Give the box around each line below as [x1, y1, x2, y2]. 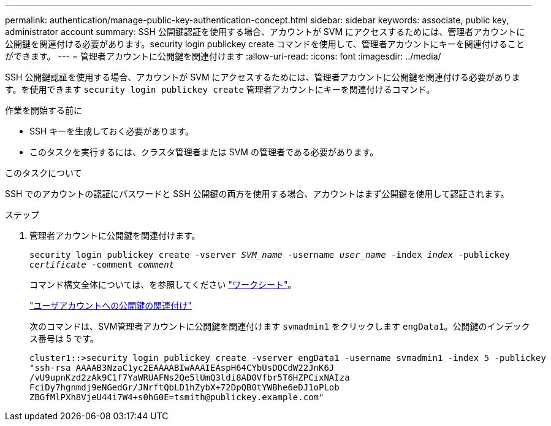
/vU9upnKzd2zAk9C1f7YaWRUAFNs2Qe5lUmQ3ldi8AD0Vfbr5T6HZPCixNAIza [29, 373, 350, 382]
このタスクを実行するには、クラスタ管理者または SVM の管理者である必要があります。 [29, 147, 379, 157]
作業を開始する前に [5, 105, 82, 115]
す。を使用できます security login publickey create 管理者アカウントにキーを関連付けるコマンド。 [5, 84, 435, 95]
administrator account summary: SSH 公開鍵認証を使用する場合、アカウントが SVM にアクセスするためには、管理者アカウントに [5, 26, 525, 37]
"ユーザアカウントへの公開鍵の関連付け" [29, 300, 192, 311]
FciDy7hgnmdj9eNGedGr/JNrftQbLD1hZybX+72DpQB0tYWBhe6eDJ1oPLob [29, 382, 340, 392]
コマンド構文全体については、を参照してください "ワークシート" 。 [29, 279, 297, 290]
